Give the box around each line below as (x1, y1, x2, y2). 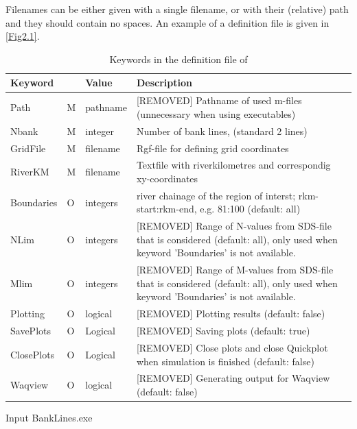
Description (136, 75, 192, 90)
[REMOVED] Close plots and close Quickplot (136, 340, 328, 354)
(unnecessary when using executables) (136, 106, 296, 121)
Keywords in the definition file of (109, 51, 248, 66)
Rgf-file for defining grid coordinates (136, 140, 289, 155)
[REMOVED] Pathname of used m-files (136, 93, 302, 108)
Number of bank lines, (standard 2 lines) (136, 123, 308, 138)
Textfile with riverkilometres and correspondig (136, 158, 331, 172)
